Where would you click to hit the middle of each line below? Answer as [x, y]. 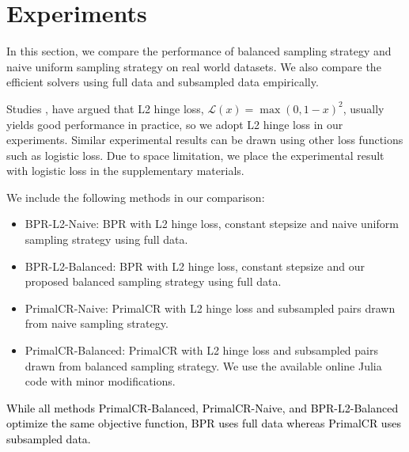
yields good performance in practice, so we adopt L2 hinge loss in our [175, 124]
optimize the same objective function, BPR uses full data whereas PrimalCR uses [204, 423]
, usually [364, 108]
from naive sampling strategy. [97, 323]
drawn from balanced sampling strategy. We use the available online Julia [203, 365]
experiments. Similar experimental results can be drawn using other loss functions [205, 140]
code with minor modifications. [100, 381]
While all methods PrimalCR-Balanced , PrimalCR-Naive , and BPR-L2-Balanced [203, 407]
